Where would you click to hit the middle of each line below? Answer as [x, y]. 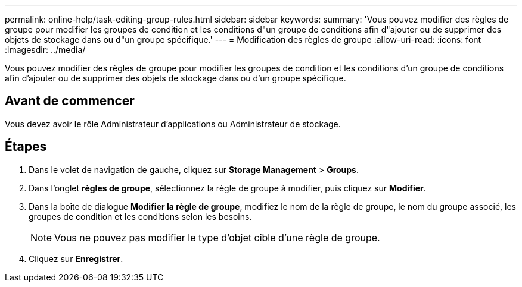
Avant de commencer [70, 101]
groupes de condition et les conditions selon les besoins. [140, 216]
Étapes [26, 147]
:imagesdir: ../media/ [45, 50]
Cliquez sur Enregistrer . [76, 258]
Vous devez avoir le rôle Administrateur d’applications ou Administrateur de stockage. [173, 124]
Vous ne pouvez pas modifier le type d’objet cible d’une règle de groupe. [217, 237]
